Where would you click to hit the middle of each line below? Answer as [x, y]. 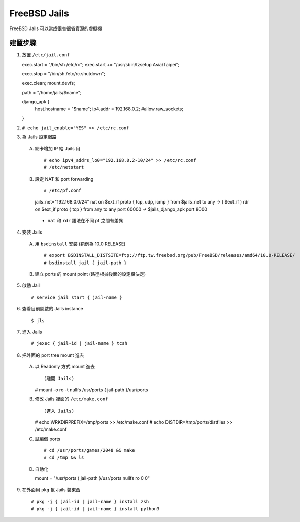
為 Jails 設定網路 [39, 137]
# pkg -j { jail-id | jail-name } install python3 [95, 509]
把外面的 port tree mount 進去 [53, 355]
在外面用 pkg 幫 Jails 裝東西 [51, 490]
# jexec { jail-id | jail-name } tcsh [79, 344]
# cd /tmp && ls [64, 457]
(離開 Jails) [59, 378]
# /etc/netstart [64, 167]
